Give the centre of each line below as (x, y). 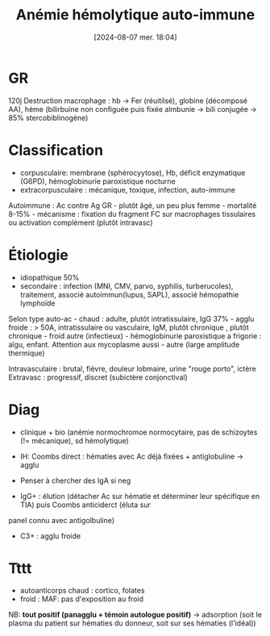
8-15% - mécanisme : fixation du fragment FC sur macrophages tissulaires (132, 214)
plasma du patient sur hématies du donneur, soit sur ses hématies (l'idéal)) (132, 623)
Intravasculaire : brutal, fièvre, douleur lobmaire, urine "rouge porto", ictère (132, 368)
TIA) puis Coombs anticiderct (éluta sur (85, 505)
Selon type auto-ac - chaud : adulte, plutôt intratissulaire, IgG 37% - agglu (131, 318)
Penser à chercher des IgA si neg (75, 480)
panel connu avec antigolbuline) (62, 520)
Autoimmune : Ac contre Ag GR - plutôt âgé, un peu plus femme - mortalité (133, 205)
